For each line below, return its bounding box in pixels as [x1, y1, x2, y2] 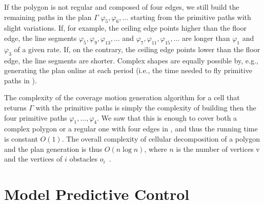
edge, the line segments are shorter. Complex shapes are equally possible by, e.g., [4, 55, 258, 65]
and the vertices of [4, 153, 63, 164]
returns [4, 102, 27, 112]
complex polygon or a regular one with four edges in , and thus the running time [4, 123, 258, 134]
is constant [4, 133, 38, 144]
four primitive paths [4, 112, 67, 123]
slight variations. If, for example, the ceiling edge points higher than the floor [4, 22, 247, 33]
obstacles [69, 153, 98, 164]
